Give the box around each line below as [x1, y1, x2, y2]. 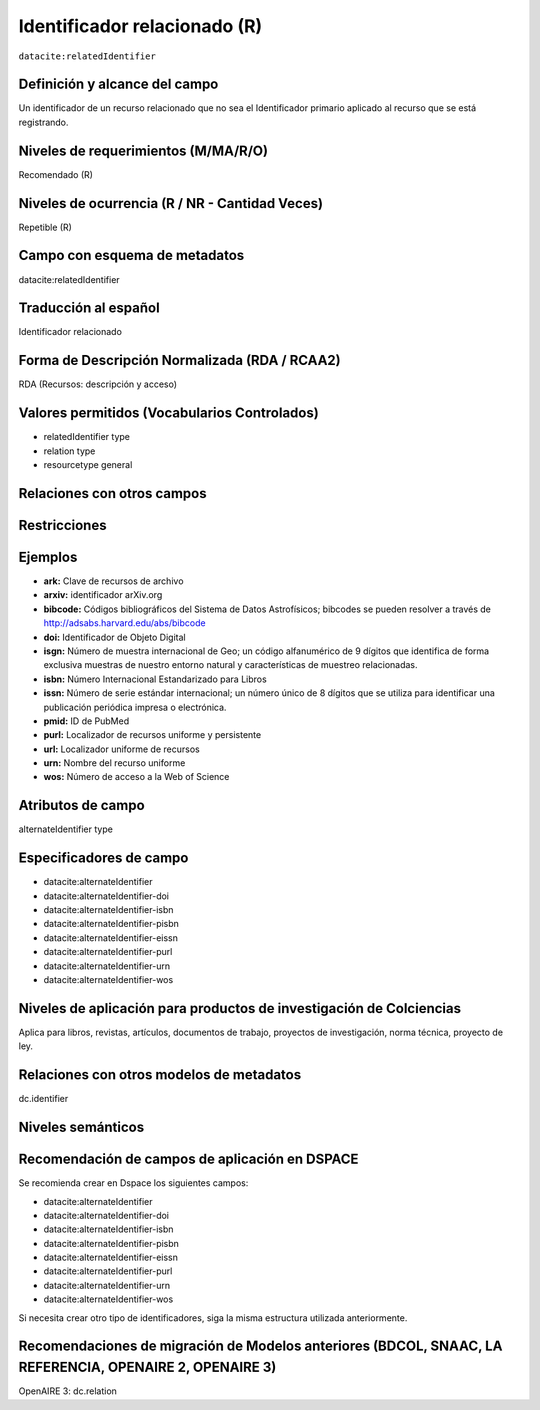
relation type [43, 445, 96, 457]
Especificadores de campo [18, 850, 189, 867]
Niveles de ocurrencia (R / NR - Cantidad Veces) [18, 195, 324, 212]
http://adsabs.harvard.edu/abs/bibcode [43, 617, 206, 629]
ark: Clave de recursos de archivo [43, 575, 184, 587]
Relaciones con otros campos [18, 485, 207, 502]
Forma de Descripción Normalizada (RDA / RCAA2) [18, 352, 341, 369]
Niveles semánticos [18, 1119, 145, 1136]
